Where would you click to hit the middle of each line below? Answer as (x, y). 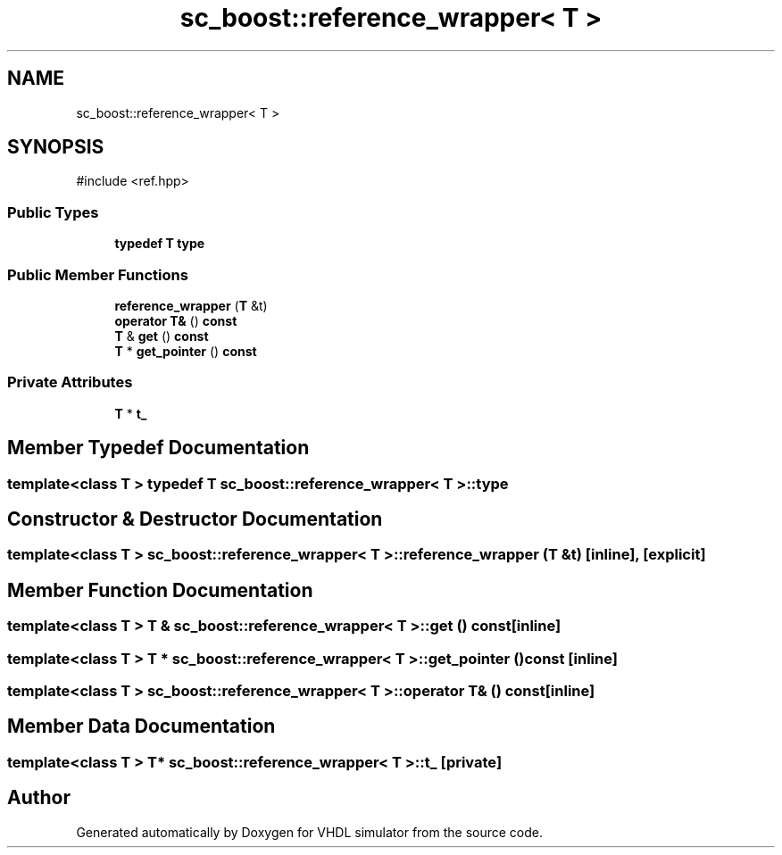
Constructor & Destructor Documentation (195, 519)
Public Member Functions (98, 274)
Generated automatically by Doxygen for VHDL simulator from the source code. (310, 832)
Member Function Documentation (160, 590)
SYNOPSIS (56, 147)
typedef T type (160, 244)
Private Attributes (70, 382)
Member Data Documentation (141, 726)
